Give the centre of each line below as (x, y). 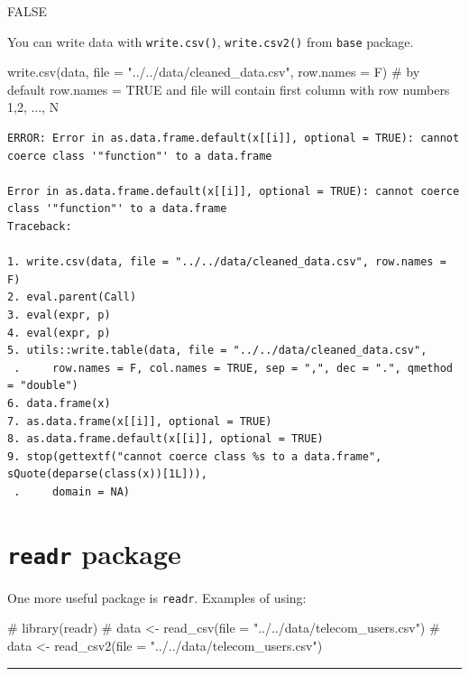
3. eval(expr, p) (59, 315)
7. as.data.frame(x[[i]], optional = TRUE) (140, 421)
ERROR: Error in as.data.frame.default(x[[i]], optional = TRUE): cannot (234, 139)
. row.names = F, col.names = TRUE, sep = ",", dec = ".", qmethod (233, 368)
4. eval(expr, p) (59, 333)
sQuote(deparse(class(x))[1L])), (107, 474)
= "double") (43, 386)
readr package (94, 553)
